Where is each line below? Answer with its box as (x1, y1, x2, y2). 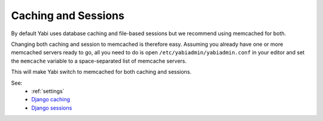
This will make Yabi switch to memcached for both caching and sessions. (11, 69, 191, 76)
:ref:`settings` (31, 87, 65, 95)
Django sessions (31, 104, 72, 111)
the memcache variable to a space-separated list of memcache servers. (11, 57, 187, 64)
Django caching (31, 96, 71, 103)
